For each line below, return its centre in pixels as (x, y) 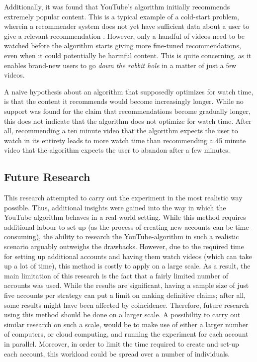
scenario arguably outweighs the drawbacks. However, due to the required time (124, 246)
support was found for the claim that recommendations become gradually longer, (127, 111)
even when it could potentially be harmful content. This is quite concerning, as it (128, 55)
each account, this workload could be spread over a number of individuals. (117, 353)
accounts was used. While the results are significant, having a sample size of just (127, 285)
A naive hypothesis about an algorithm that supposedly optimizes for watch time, (129, 91)
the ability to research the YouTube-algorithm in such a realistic (141, 236)
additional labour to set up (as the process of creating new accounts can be (119, 226)
